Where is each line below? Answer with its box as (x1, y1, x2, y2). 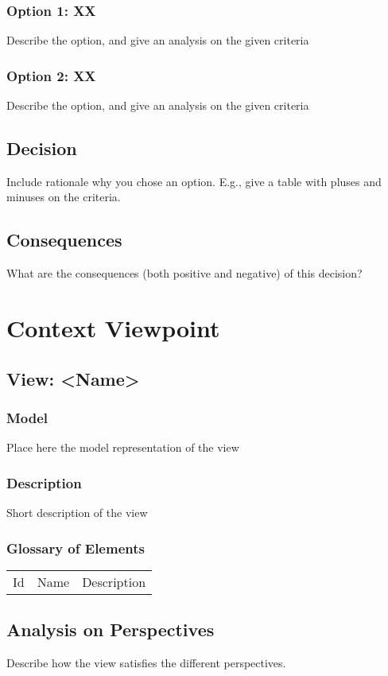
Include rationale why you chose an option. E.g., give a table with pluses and (6, 173, 382, 189)
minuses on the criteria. (6, 188, 121, 205)
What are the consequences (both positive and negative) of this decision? (6, 265, 363, 282)
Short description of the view (6, 504, 148, 520)
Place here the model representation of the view (6, 439, 239, 456)
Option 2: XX (6, 65, 96, 85)
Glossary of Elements (6, 538, 145, 558)
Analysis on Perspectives (6, 617, 215, 642)
